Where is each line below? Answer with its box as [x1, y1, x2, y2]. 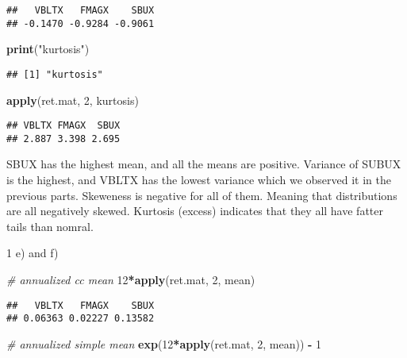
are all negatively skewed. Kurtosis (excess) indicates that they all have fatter [6, 202, 383, 219]
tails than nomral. [6, 217, 94, 234]
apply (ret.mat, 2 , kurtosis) [6, 91, 139, 108]
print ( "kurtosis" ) [6, 40, 90, 57]
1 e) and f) [6, 244, 59, 261]
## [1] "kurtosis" [6, 68, 103, 80]
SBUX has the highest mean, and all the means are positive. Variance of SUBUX [6, 156, 401, 172]
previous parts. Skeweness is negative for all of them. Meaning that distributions [6, 187, 397, 203]
